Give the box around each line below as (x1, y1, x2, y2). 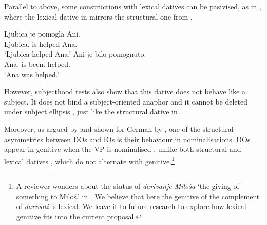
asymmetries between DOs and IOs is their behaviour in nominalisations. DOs (4, 133, 251, 144)
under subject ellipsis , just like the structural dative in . (4, 106, 182, 117)
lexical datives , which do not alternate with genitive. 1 (4, 154, 175, 166)
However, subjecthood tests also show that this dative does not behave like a (4, 86, 245, 97)
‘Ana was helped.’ (4, 68, 59, 79)
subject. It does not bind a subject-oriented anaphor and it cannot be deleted (4, 96, 248, 107)
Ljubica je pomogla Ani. (4, 28, 80, 39)
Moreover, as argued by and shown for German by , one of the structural (4, 123, 234, 134)
